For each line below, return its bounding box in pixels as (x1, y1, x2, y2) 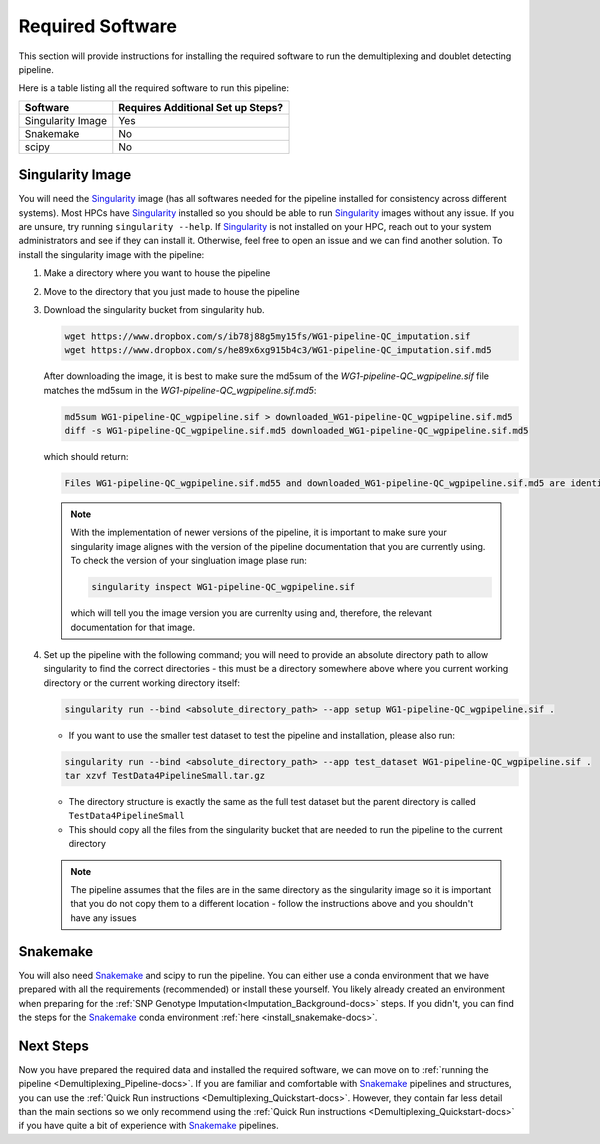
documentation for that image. (70, 621, 195, 633)
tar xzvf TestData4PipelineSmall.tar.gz (64, 770, 265, 782)
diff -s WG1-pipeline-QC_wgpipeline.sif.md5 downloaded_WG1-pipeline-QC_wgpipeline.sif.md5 (64, 425, 529, 437)
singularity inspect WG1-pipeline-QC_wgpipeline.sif (91, 581, 356, 593)
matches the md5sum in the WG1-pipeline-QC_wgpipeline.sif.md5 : (43, 384, 317, 396)
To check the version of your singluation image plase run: (70, 555, 307, 567)
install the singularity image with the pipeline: (18, 248, 205, 260)
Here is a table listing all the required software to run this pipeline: (18, 82, 290, 94)
